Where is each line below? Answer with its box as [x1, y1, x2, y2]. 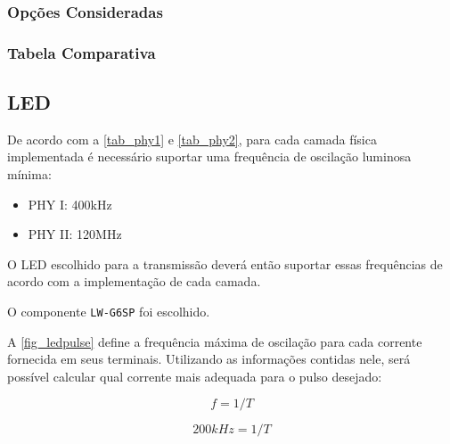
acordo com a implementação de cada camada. [7, 272, 261, 291]
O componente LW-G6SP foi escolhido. [7, 302, 210, 321]
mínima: [7, 165, 52, 184]
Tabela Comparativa [7, 41, 156, 63]
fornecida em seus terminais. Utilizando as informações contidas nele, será [7, 349, 411, 368]
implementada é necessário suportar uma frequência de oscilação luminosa [7, 147, 412, 166]
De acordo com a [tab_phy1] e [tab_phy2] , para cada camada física [7, 129, 377, 148]
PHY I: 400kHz [28, 194, 112, 213]
